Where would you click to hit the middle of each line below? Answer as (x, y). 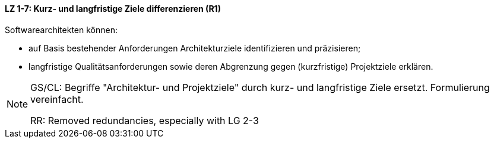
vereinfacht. (57, 99)
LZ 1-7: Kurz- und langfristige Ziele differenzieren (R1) (113, 9)
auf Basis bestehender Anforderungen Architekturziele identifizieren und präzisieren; (195, 48)
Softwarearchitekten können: (61, 30)
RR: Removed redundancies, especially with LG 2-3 (145, 120)
